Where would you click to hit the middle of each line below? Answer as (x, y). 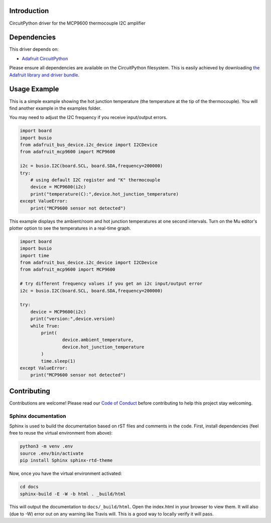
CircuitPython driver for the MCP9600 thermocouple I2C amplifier (77, 23)
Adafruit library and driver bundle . (44, 75)
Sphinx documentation (38, 416)
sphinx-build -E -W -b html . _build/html (73, 494)
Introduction (29, 11)
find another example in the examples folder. (55, 108)
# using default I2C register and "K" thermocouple (95, 180)
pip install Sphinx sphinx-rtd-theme (66, 460)
